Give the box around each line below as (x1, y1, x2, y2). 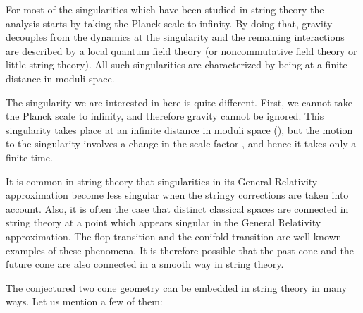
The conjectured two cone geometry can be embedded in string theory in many (6, 280, 347, 295)
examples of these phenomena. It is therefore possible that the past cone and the (6, 243, 355, 257)
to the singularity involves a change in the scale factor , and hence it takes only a (6, 136, 357, 151)
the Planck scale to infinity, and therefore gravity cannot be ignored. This (6, 109, 324, 123)
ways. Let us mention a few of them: (6, 294, 163, 309)
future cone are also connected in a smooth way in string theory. (6, 257, 284, 271)
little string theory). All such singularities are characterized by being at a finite (6, 57, 347, 72)
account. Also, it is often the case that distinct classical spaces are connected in (6, 201, 349, 216)
